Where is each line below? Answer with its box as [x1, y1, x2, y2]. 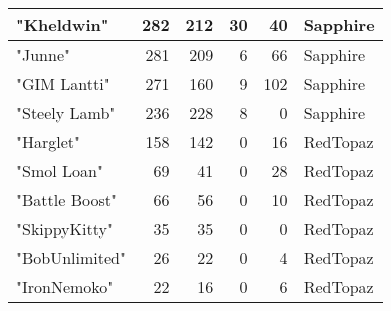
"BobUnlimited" [16, 246, 126, 269]
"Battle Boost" [16, 188, 117, 211]
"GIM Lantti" [16, 72, 110, 95]
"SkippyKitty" [16, 217, 113, 240]
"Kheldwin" [16, 13, 109, 36]
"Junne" [16, 43, 70, 66]
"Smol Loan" [16, 159, 103, 182]
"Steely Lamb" [16, 101, 116, 124]
